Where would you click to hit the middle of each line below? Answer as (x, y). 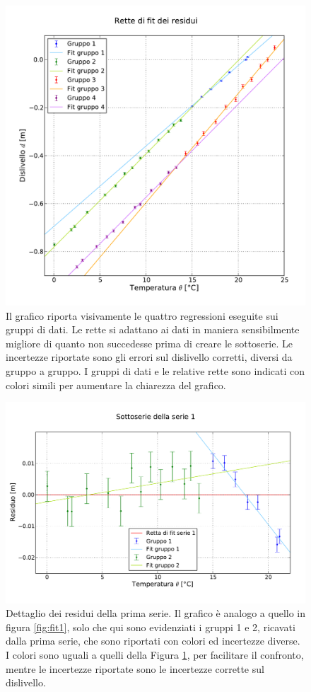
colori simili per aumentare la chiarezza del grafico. (116, 385)
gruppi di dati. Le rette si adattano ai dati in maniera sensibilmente (153, 329)
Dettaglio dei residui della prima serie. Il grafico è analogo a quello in (156, 613)
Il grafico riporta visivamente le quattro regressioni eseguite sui (142, 315)
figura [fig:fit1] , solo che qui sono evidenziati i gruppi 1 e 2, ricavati (151, 627)
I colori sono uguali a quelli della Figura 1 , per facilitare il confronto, (155, 654)
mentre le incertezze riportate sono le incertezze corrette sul (135, 668)
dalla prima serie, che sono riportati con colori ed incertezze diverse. (153, 641)
